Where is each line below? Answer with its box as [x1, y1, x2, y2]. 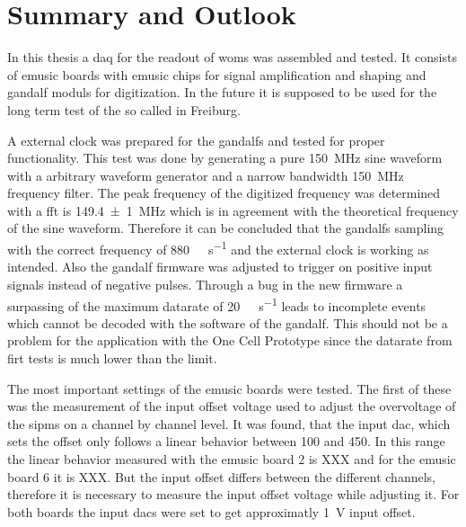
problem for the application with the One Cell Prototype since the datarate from [7, 331, 453, 350]
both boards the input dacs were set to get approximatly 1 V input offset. [7, 502, 416, 521]
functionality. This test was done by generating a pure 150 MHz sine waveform [7, 148, 443, 167]
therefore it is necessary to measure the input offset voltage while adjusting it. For [7, 485, 460, 504]
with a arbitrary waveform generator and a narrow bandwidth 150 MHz [7, 165, 404, 184]
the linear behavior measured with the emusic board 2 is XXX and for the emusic [7, 449, 456, 468]
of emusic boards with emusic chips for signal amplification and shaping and [7, 65, 426, 84]
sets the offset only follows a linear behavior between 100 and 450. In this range [7, 432, 445, 451]
